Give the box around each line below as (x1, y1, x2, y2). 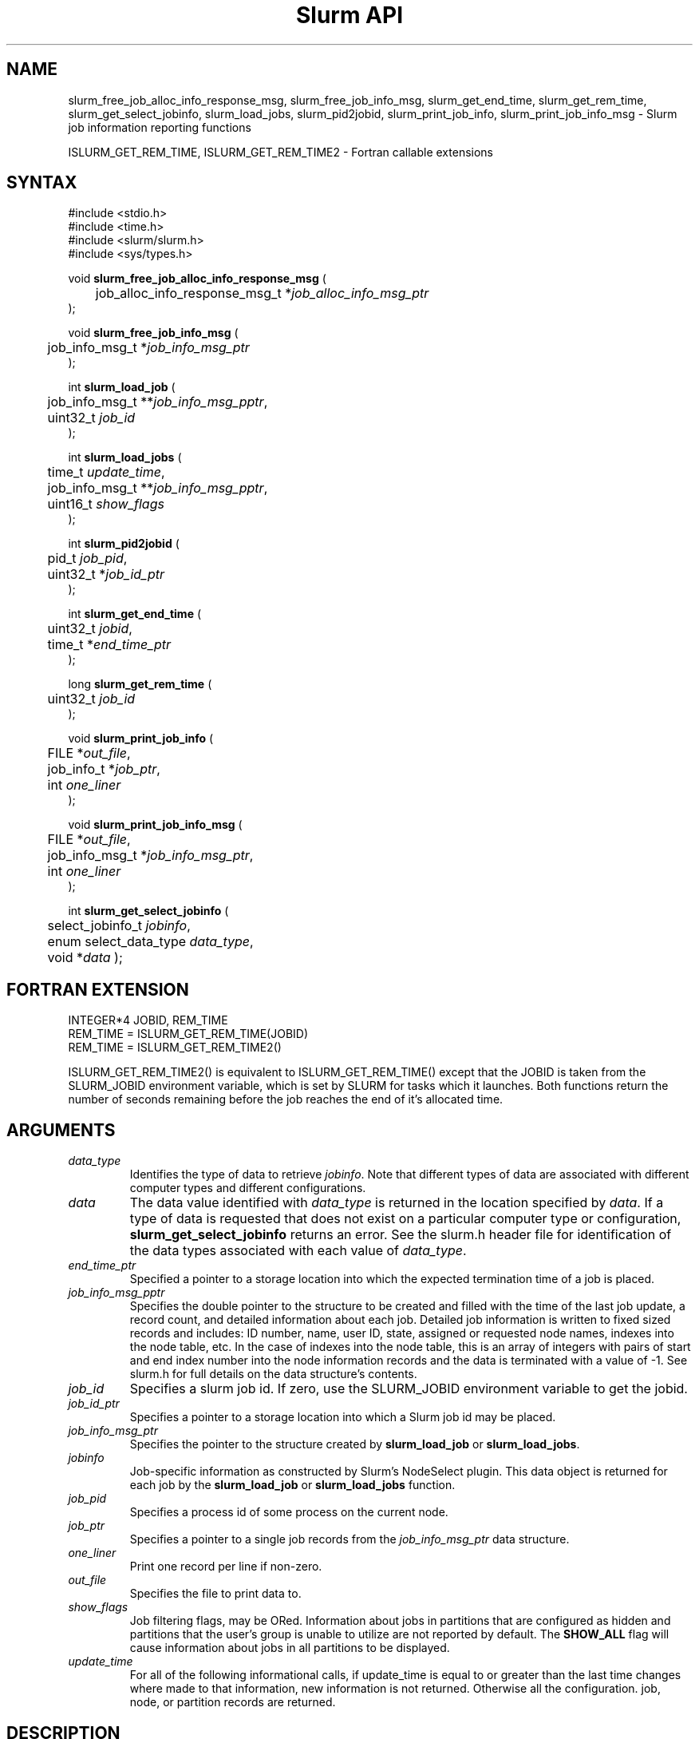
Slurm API (295, 2, 404, 29)
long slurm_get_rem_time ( (68, 677, 212, 691)
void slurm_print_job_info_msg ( (68, 818, 243, 832)
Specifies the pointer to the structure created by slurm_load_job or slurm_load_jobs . (129, 1437, 580, 1452)
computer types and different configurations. (129, 1181, 366, 1195)
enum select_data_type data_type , (47, 933, 254, 950)
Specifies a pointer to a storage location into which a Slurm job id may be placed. (129, 1410, 556, 1424)
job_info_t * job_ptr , (47, 761, 160, 778)
